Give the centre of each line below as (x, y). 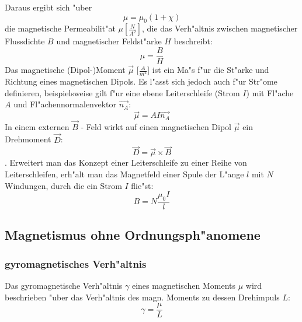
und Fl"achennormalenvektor (65, 104)
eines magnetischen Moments (184, 286)
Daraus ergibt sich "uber (48, 7)
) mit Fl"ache (270, 92)
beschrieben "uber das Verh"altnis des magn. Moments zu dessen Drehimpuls (142, 297)
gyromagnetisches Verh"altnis (76, 263)
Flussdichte (25, 41)
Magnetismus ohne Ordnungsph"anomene (133, 235)
